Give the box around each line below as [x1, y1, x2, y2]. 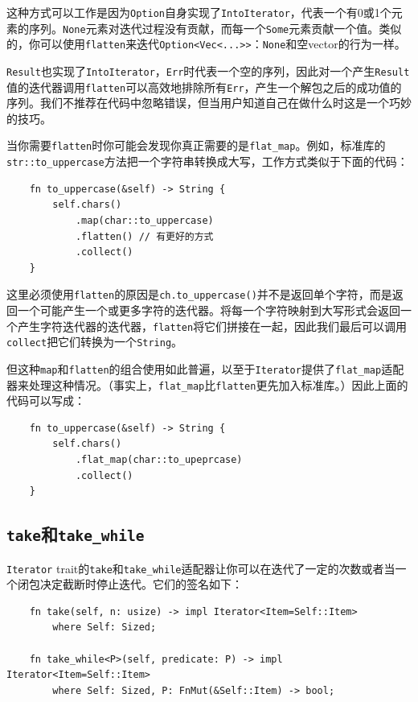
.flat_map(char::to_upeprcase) [75, 454, 243, 465]
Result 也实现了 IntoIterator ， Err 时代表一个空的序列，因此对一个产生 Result [6, 62, 410, 79]
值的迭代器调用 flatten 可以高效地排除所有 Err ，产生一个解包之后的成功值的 [6, 78, 402, 95]
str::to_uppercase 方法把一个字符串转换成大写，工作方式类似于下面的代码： [6, 153, 408, 170]
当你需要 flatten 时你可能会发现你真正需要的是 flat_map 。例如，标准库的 [6, 137, 386, 154]
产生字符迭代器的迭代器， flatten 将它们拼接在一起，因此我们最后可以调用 [17, 317, 408, 334]
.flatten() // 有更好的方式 [75, 230, 214, 242]
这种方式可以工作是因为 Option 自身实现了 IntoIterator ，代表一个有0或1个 [6, 4, 391, 20]
